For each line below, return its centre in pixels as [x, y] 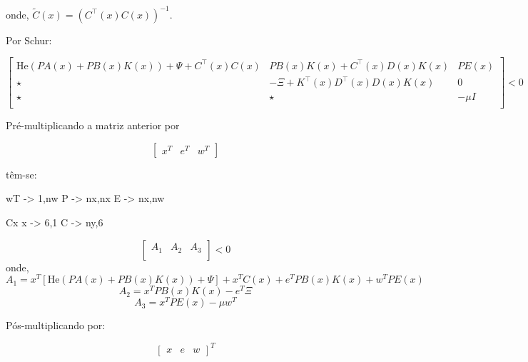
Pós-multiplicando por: [56, 325]
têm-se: [21, 174]
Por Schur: [29, 40]
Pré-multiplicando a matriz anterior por [93, 125]
